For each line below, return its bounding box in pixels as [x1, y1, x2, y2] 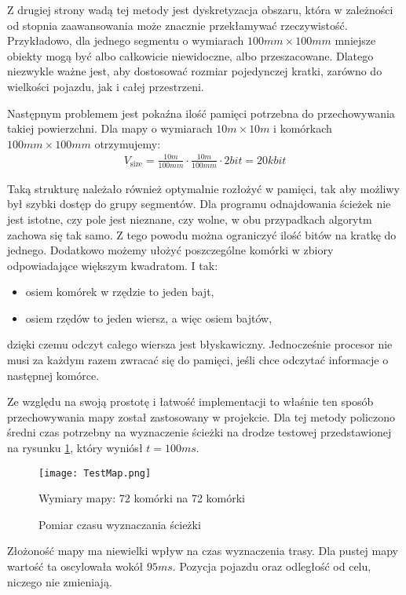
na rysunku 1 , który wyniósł [7, 440, 143, 456]
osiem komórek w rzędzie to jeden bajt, [25, 283, 214, 300]
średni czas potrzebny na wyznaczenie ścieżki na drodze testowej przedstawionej [7, 424, 392, 440]
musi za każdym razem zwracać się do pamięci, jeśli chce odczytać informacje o [7, 352, 389, 368]
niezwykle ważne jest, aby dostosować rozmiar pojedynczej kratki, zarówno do [7, 63, 382, 79]
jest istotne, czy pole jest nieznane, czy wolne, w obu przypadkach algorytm [7, 210, 372, 227]
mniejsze [335, 32, 376, 49]
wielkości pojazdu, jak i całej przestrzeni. [7, 78, 204, 94]
